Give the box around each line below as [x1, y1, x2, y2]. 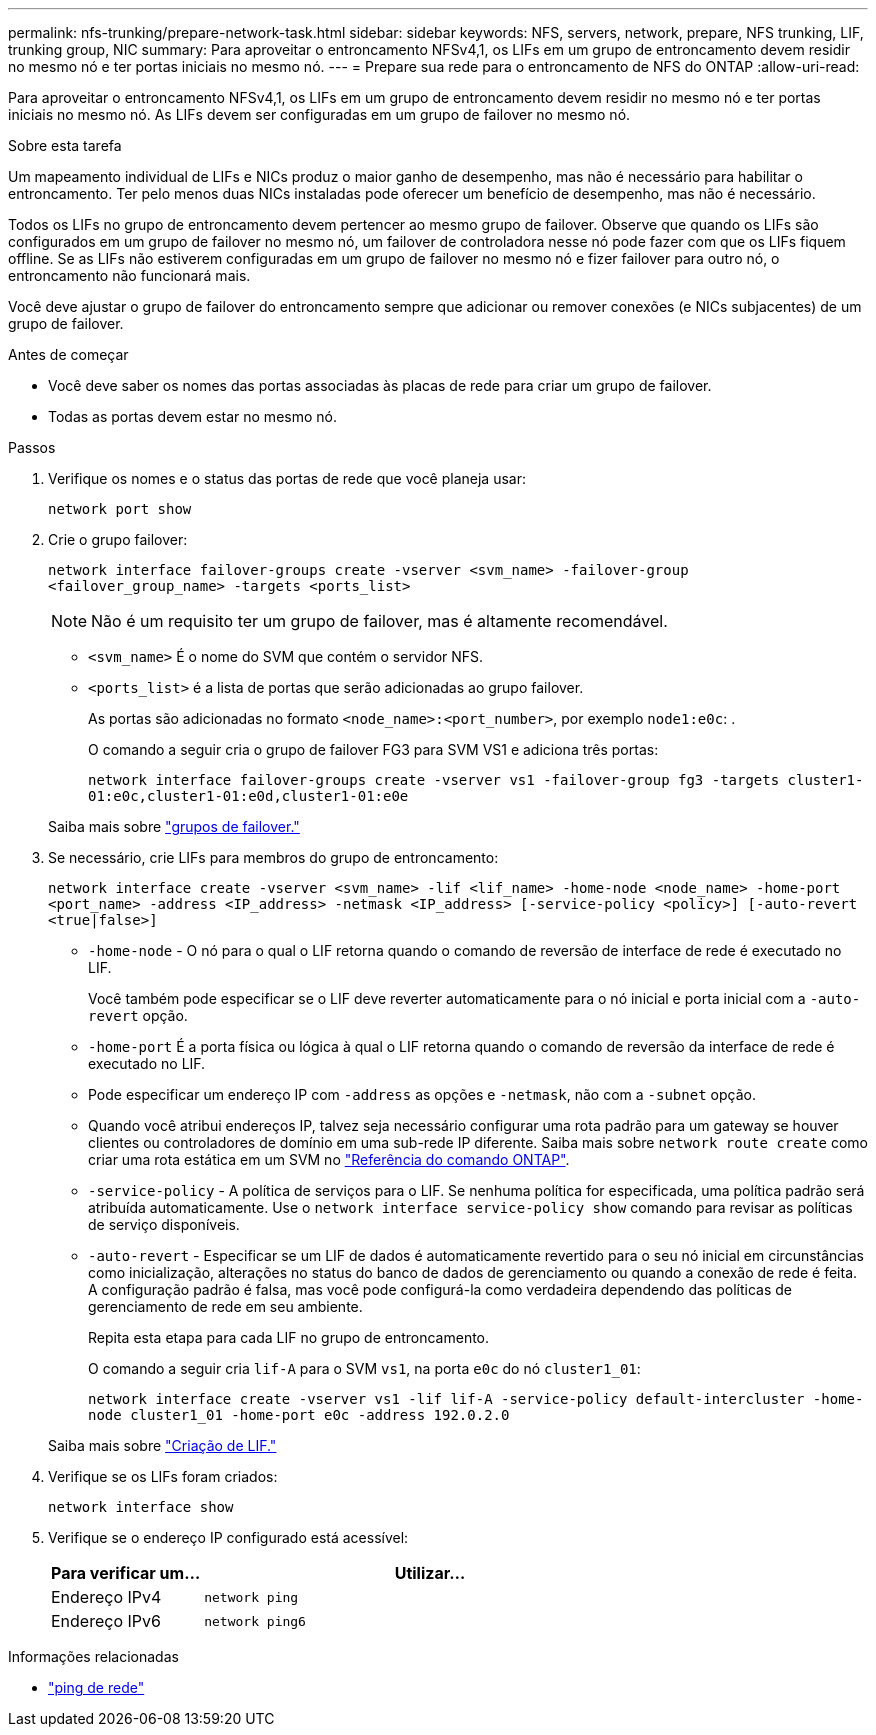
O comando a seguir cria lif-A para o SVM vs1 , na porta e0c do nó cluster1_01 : [88, 1360, 641, 1377]
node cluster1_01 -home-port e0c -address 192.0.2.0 [88, 1407, 510, 1423]
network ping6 [204, 1613, 306, 1629]
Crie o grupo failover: [48, 531, 188, 548]
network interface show [48, 1499, 234, 1515]
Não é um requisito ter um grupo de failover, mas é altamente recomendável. [91, 611, 668, 631]
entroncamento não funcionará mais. [8, 267, 251, 284]
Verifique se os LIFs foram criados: [48, 1468, 278, 1485]
